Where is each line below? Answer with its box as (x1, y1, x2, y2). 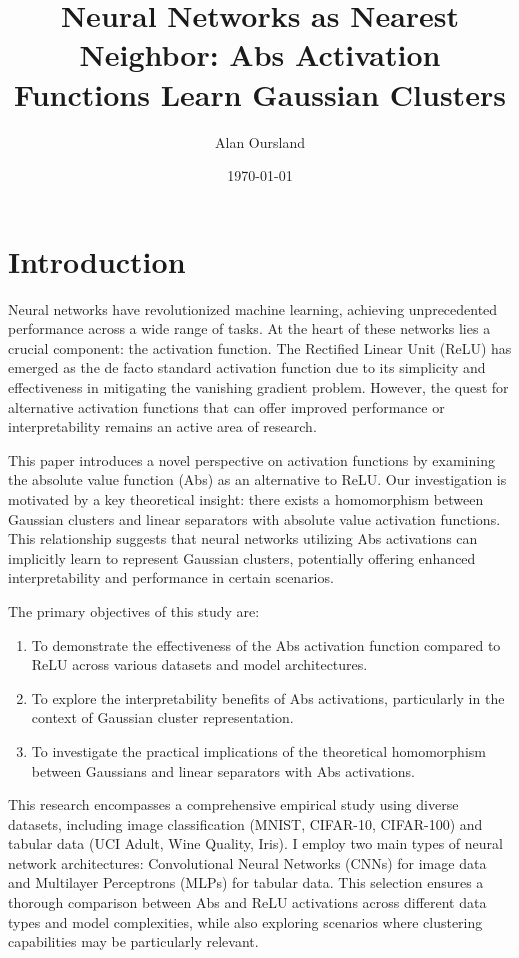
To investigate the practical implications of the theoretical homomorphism (31, 740, 486, 761)
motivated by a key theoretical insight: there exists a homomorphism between (8, 488, 484, 509)
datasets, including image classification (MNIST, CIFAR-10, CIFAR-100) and (8, 813, 483, 834)
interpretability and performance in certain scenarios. (8, 567, 334, 588)
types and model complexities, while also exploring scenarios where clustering (8, 911, 483, 932)
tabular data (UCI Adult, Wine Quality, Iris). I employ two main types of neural (8, 833, 503, 854)
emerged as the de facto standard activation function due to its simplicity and (8, 357, 486, 378)
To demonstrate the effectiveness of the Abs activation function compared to (31, 634, 501, 655)
